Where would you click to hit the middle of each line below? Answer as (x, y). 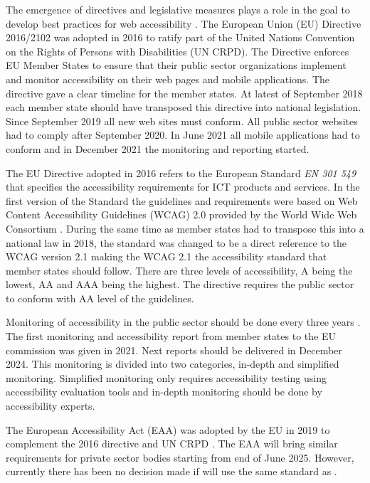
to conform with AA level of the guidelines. (100, 298)
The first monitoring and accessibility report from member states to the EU (171, 336)
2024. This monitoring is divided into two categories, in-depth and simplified (173, 364)
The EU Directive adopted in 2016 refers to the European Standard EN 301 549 (181, 172)
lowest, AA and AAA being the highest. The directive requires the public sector (180, 284)
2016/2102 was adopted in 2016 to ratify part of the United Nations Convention (180, 37)
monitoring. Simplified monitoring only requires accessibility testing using (166, 377)
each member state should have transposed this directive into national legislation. (184, 107)
